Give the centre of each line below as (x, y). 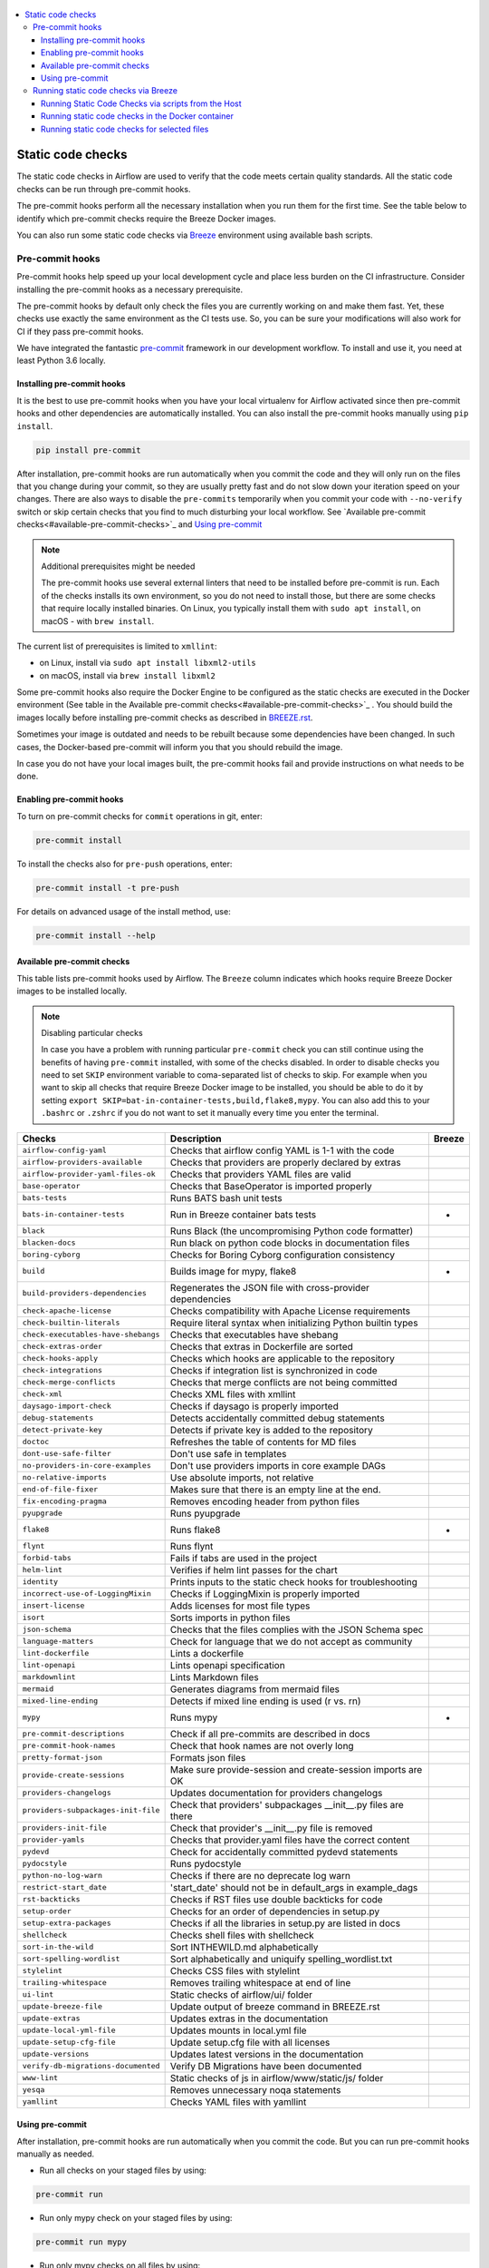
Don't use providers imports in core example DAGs (278, 1465)
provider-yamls (53, 1840)
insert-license (53, 1606)
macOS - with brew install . (97, 621)
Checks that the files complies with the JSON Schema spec (297, 1629)
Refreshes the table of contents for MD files (263, 1442)
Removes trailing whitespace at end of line (260, 1982)
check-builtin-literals (71, 1323)
